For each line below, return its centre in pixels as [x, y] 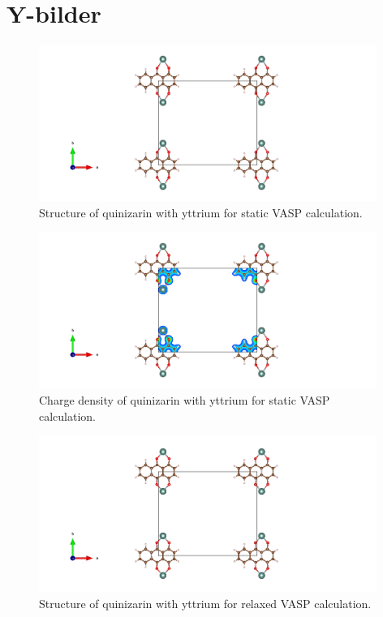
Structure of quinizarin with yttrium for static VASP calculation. [201, 212]
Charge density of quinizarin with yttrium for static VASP [185, 399]
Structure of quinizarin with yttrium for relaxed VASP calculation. [205, 603]
